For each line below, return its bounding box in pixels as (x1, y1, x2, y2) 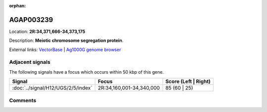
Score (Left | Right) (165, 78, 211, 85)
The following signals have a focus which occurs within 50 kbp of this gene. (9, 69, 164, 75)
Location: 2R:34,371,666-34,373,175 (9, 28, 86, 34)
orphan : (9, 3, 26, 8)
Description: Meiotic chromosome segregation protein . (9, 37, 124, 44)
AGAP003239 (9, 15, 53, 24)
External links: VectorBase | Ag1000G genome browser (9, 47, 121, 53)
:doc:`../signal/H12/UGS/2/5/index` (12, 84, 92, 91)
